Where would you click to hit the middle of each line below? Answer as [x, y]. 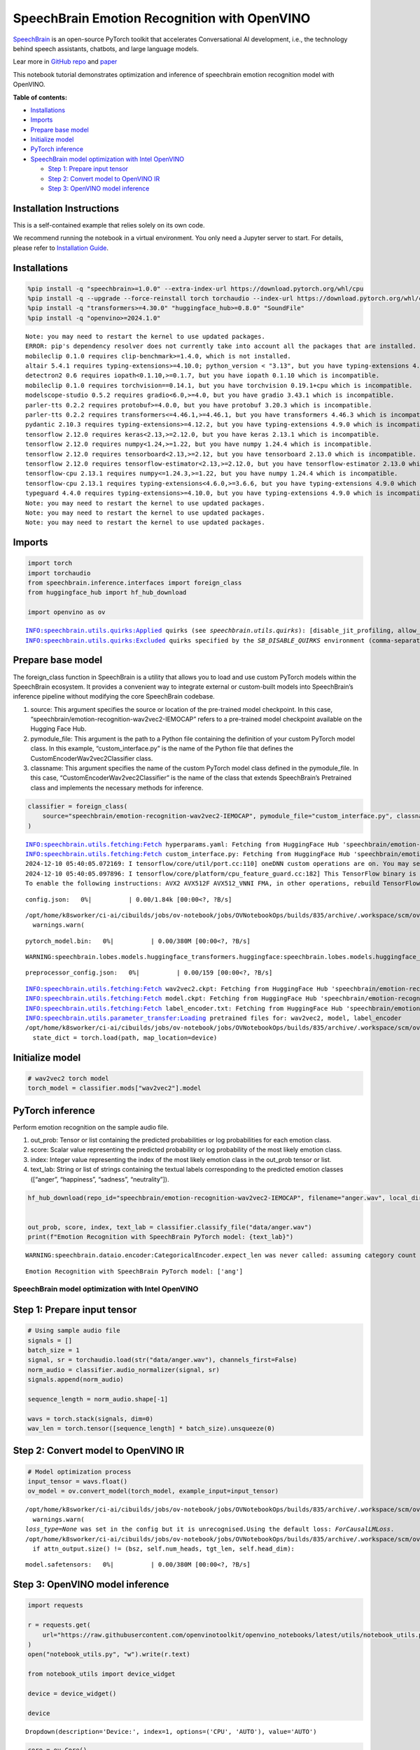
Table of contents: [40, 97]
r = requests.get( [59, 1625]
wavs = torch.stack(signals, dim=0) [91, 1419]
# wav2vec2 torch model [69, 1078]
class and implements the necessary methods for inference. [117, 787]
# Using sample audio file [74, 1331]
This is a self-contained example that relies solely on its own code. [109, 225]
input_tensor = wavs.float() [78, 1482]
